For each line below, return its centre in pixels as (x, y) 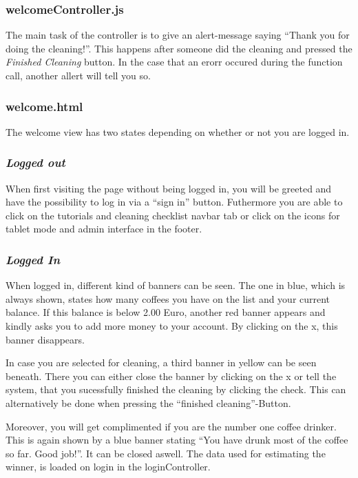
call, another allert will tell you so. (78, 75)
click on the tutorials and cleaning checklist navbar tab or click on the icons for (173, 215)
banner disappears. (45, 339)
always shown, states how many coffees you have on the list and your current (168, 298)
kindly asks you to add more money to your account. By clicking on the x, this (172, 326)
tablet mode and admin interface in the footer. (104, 229)
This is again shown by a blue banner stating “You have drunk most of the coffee (177, 440)
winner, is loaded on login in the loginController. (108, 467)
